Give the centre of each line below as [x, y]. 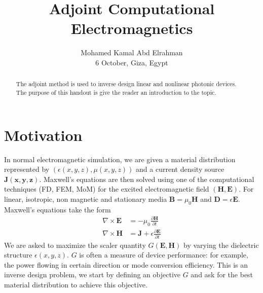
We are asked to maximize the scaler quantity [75, 245]
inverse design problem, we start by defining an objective [92, 274]
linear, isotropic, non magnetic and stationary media [86, 198]
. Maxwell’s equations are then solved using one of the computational [147, 179]
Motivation [43, 135]
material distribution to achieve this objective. [76, 284]
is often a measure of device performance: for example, [164, 255]
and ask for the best [222, 274]
